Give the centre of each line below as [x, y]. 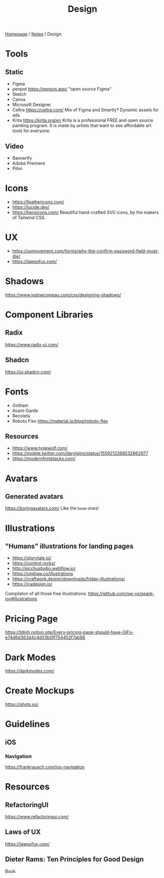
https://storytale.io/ [32, 558]
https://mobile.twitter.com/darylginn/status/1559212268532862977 [80, 453]
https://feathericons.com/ [38, 202]
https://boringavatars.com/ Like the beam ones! [52, 508]
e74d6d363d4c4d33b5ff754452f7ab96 [45, 637]
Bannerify [22, 158]
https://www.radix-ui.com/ [32, 344]
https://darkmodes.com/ [30, 671]
